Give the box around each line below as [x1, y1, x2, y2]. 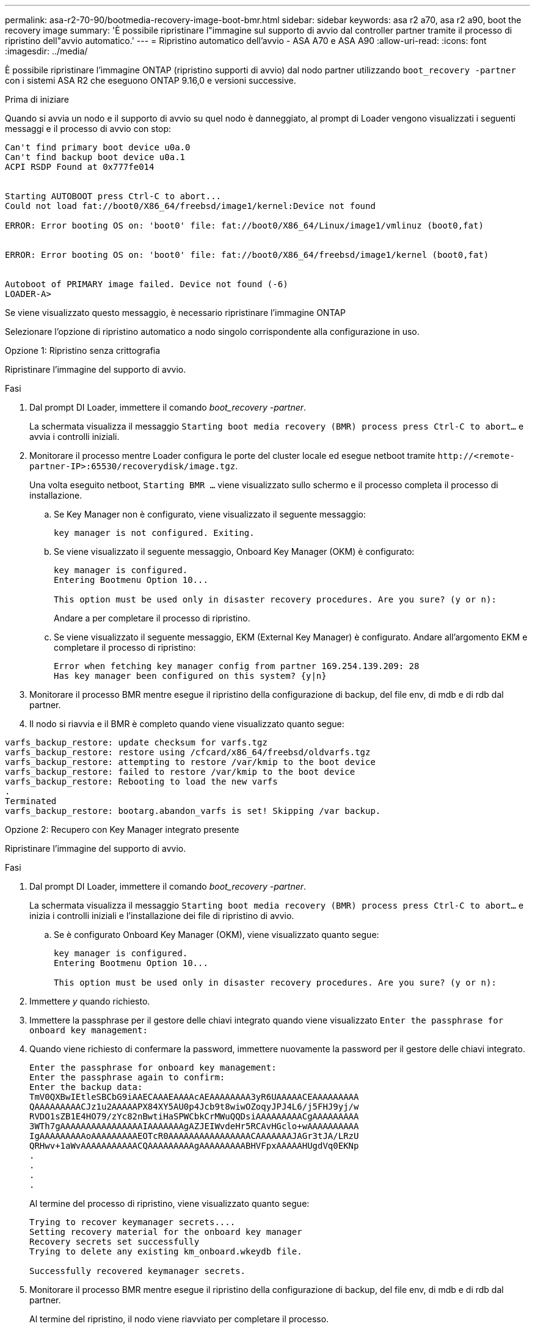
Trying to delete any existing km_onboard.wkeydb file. [29, 1247, 302, 1256]
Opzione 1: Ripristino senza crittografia [5, 345, 161, 356]
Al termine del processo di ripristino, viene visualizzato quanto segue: [29, 1198, 310, 1209]
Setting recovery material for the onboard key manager [29, 1227, 302, 1237]
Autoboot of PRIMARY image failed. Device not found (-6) [5, 279, 288, 289]
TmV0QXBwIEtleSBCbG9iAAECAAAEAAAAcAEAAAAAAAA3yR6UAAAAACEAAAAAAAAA [29, 1092, 359, 1102]
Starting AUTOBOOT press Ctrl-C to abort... [5, 191, 222, 201]
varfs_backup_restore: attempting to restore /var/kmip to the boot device [5, 757, 376, 767]
